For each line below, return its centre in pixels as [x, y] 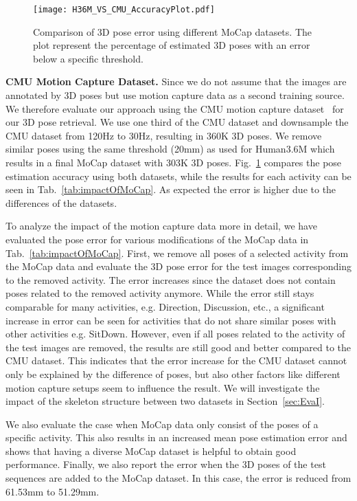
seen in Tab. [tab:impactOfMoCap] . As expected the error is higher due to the [171, 189]
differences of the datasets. [61, 202]
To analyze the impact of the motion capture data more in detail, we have [161, 226]
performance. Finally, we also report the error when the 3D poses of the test [166, 464]
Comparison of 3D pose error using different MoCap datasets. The [172, 31]
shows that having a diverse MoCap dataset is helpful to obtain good [151, 450]
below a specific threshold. [88, 58]
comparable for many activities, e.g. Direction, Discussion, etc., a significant [165, 306]
